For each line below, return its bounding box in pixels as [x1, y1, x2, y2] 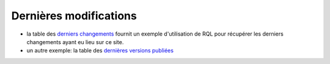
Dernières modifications [11, 9, 137, 22]
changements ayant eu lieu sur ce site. [26, 38, 124, 45]
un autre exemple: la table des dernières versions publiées [26, 47, 174, 54]
